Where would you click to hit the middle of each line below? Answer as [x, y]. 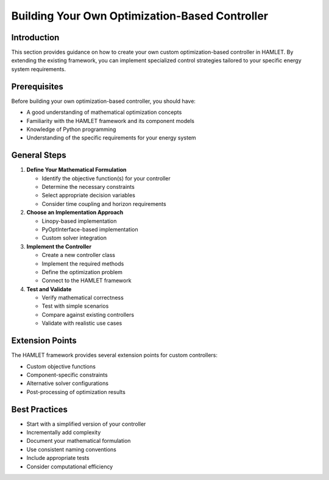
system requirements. [39, 69]
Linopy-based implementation [79, 221]
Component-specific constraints [67, 375]
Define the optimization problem [82, 272]
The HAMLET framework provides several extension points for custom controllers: [114, 355]
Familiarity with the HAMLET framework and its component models [111, 121]
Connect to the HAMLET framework [87, 281]
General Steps [39, 155]
